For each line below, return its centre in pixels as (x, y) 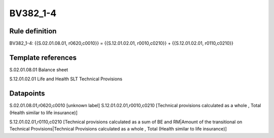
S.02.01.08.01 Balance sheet (39, 70)
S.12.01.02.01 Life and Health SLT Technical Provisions (66, 79)
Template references (43, 57)
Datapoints (27, 94)
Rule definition (33, 31)
